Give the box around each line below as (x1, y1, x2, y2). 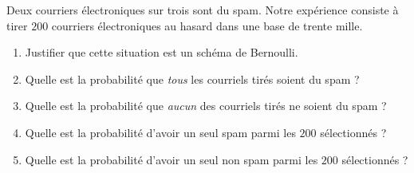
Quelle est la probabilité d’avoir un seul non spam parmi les (25, 151, 318, 167)
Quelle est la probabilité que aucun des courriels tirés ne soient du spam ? (25, 97, 387, 114)
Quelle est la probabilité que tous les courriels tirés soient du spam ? (25, 70, 360, 87)
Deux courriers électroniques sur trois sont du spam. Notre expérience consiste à (6, 2, 399, 18)
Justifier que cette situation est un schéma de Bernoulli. (25, 44, 298, 61)
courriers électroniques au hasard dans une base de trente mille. (51, 17, 363, 33)
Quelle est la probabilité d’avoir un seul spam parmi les (25, 124, 296, 140)
